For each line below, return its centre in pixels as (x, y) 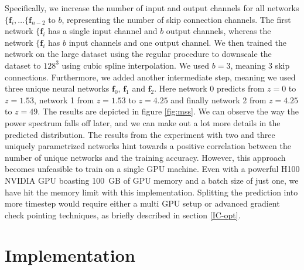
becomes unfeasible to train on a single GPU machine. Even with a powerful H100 (152, 169)
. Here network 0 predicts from (209, 88)
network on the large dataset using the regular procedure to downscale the (138, 54)
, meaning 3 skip (260, 65)
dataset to (23, 65)
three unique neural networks (57, 88)
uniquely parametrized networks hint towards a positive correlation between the (148, 146)
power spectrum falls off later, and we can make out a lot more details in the (143, 122)
